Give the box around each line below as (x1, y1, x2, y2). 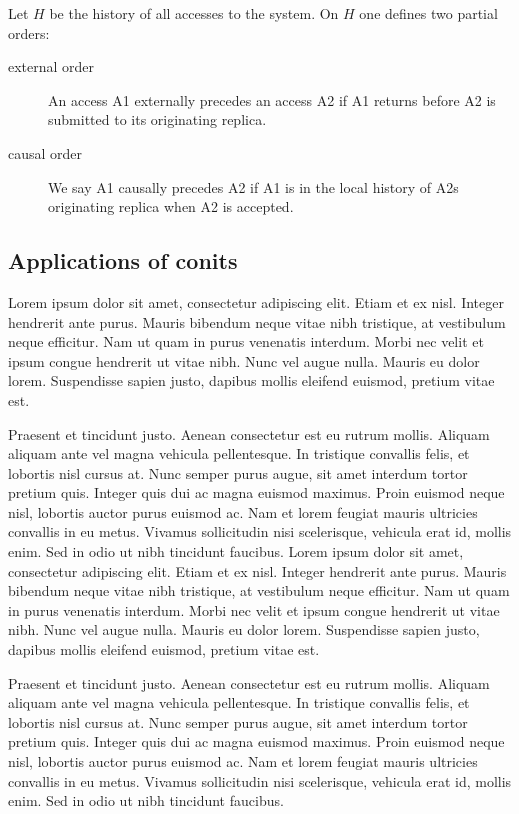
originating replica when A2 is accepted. (48, 196, 294, 217)
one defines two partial (359, 3, 498, 23)
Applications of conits (8, 245, 238, 276)
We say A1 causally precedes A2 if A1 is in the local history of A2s (48, 176, 459, 197)
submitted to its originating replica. (48, 109, 267, 130)
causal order (8, 142, 83, 163)
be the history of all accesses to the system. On (49, 3, 339, 23)
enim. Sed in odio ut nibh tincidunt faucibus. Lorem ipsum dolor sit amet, (8, 541, 464, 562)
